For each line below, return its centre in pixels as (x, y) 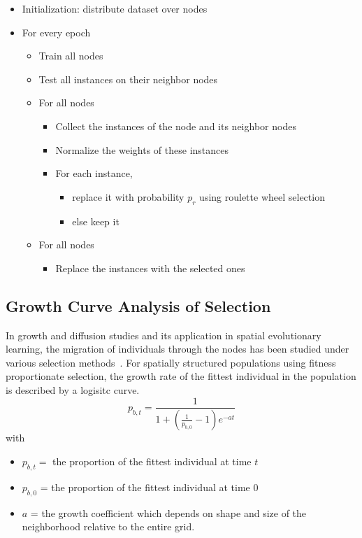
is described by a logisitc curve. (73, 389)
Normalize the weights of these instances (142, 149)
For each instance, (94, 173)
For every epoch (56, 32)
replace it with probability (128, 196)
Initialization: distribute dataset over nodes (115, 8)
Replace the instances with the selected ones (150, 268)
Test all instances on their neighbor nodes (128, 79)
